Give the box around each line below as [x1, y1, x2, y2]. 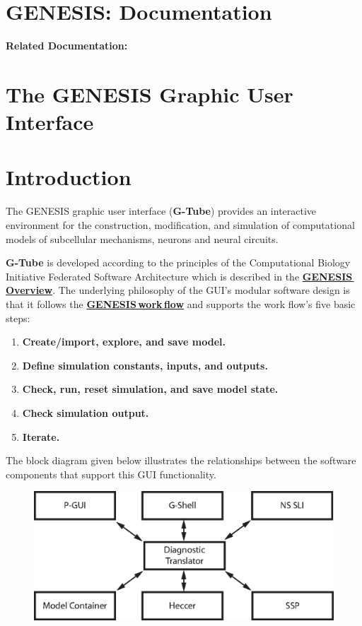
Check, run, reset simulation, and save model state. [22, 382, 279, 396]
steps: [6, 310, 30, 325]
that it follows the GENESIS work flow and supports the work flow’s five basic [6, 296, 356, 311]
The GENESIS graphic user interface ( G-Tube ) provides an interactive [6, 203, 317, 218]
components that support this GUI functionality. [6, 466, 216, 481]
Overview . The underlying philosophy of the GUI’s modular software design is [6, 283, 350, 297]
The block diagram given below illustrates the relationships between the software [6, 453, 356, 468]
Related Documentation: [6, 38, 128, 53]
